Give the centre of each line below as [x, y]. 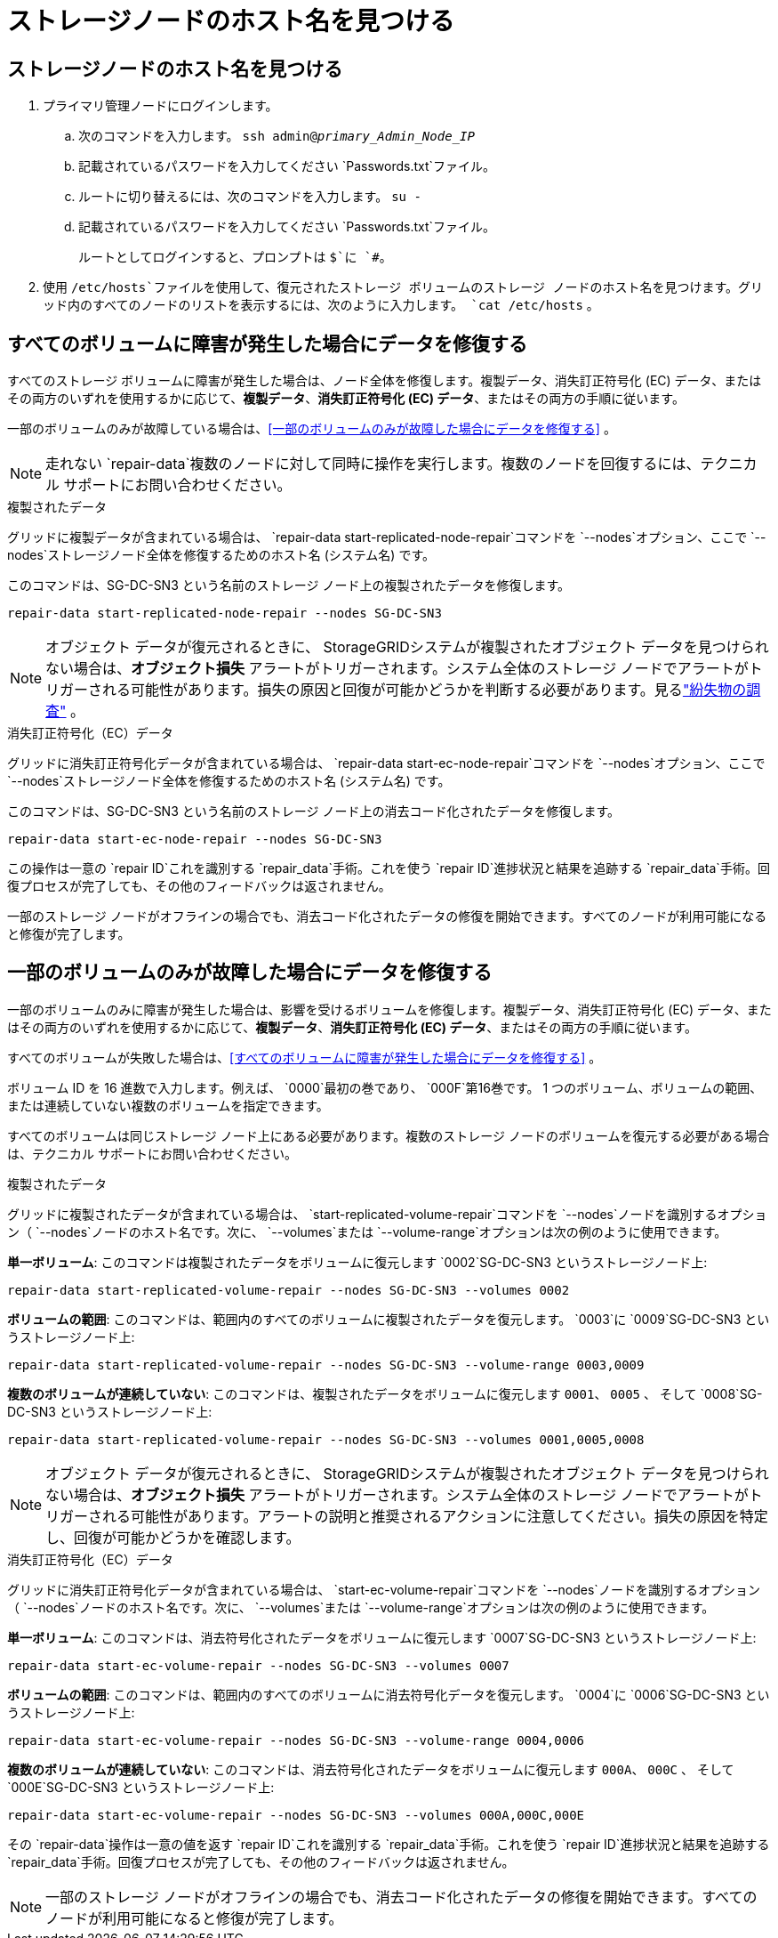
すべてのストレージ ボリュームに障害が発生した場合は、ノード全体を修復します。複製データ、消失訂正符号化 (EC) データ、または [385, 381]
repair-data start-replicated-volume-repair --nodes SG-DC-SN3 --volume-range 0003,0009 [326, 1365]
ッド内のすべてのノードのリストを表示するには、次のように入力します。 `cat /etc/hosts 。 [321, 305]
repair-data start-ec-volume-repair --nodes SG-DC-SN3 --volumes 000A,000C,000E [296, 1815]
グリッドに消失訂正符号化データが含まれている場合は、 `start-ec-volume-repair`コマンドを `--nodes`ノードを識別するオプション [384, 1589]
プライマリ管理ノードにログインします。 [160, 106]
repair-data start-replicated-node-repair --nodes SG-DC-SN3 [225, 614]
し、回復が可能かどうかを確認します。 [173, 1537]
